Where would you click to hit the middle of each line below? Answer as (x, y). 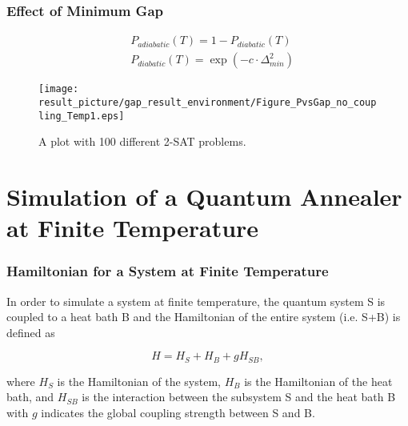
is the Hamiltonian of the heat (318, 381)
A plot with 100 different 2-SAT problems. (142, 141)
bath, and (30, 397)
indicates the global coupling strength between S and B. (178, 413)
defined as (31, 332)
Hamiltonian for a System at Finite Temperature (168, 271)
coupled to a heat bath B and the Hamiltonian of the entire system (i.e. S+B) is (204, 317)
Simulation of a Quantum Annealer (204, 197)
